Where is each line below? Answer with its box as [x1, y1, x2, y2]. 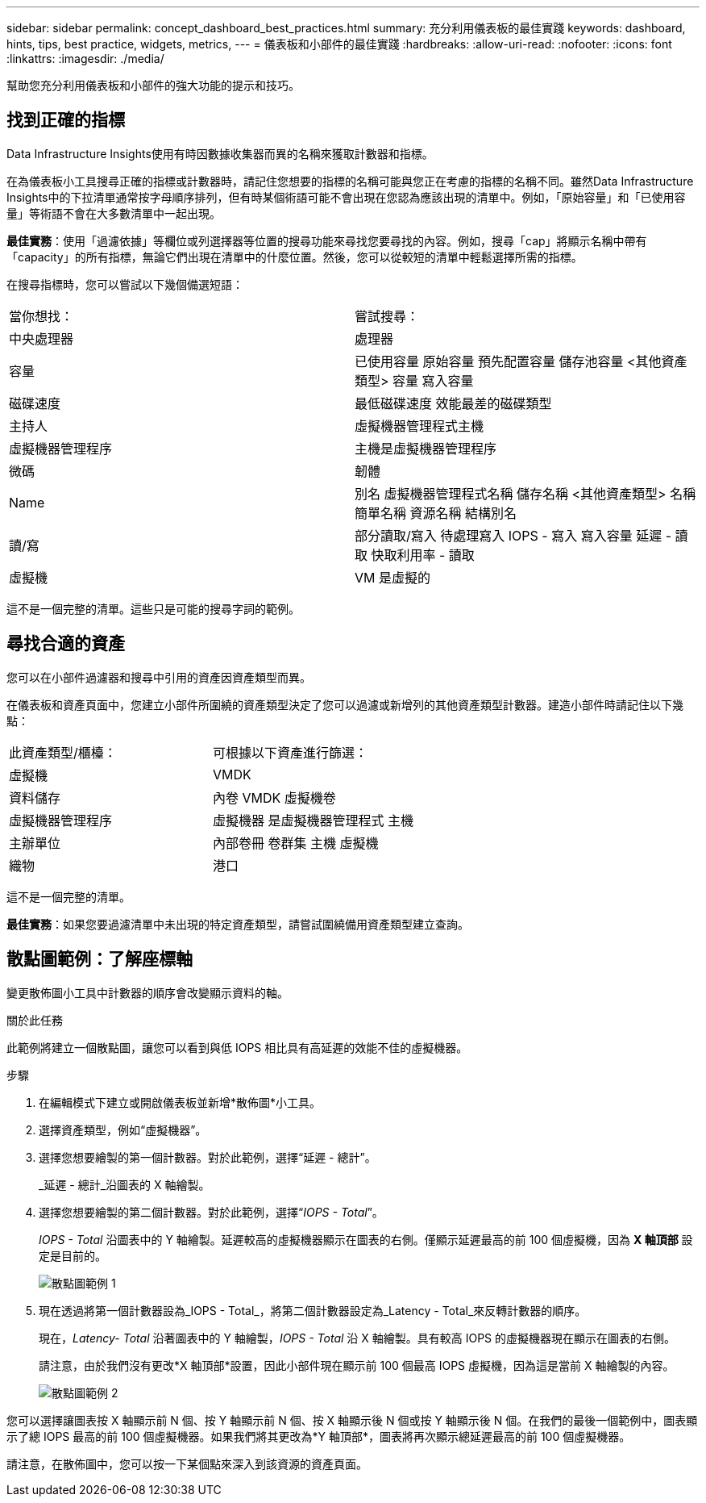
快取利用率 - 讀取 [371, 546, 475, 563]
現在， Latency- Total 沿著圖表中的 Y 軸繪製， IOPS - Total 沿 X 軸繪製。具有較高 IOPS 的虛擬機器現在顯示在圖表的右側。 [39, 1330, 676, 1345]
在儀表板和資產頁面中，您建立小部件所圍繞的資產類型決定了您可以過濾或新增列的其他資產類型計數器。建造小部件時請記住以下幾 [6, 697, 683, 712]
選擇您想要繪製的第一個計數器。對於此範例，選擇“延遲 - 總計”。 [39, 1150, 376, 1164]
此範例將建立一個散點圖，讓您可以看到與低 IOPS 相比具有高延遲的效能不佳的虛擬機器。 [6, 1040, 468, 1054]
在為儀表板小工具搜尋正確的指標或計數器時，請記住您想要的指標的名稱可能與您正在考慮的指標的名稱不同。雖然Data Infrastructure [6, 173, 694, 188]
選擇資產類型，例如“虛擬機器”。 [39, 1122, 207, 1137]
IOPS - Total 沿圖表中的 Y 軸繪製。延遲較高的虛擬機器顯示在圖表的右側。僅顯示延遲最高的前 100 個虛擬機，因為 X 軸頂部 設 [39, 1232, 693, 1246]
